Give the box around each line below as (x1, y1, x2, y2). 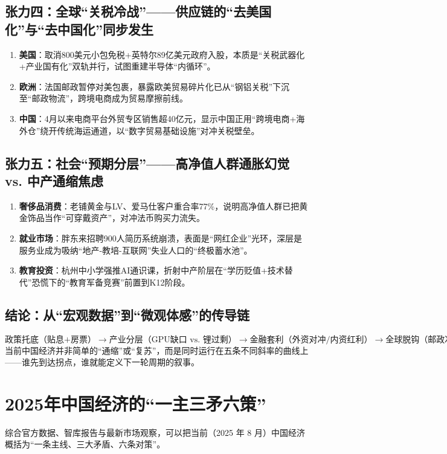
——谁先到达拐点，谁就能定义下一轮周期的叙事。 (5, 356, 199, 368)
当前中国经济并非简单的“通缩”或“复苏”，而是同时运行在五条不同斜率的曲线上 (5, 344, 309, 356)
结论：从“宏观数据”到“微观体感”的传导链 (5, 305, 249, 324)
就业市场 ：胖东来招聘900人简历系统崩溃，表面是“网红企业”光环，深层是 (19, 231, 303, 244)
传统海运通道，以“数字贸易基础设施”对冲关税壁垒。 (57, 124, 260, 136)
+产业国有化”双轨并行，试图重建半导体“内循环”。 (19, 60, 216, 72)
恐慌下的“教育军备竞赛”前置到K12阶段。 (31, 275, 190, 288)
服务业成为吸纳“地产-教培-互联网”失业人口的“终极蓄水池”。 (19, 243, 252, 256)
